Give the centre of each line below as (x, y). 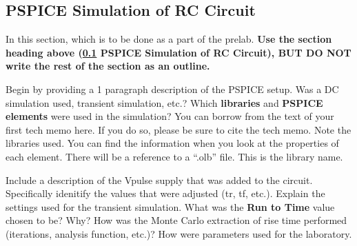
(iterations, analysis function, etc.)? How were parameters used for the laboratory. (179, 233)
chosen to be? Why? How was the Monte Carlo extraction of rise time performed (176, 220)
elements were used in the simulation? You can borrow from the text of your (170, 116)
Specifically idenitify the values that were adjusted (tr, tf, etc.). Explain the (165, 193)
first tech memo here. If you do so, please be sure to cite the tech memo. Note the (178, 129)
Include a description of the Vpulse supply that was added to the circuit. (159, 180)
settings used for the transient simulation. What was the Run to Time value (170, 206)
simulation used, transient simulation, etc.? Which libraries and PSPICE (164, 102)
